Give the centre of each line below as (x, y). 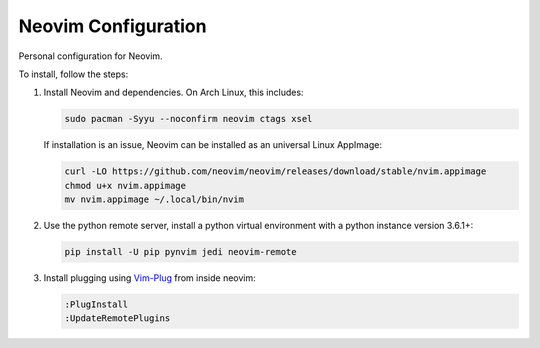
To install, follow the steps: (73, 74)
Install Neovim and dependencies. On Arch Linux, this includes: (173, 92)
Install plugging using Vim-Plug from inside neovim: (150, 278)
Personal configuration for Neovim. (91, 56)
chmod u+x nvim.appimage (125, 185)
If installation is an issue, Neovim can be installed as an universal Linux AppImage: (212, 145)
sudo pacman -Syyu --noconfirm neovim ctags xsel (188, 119)
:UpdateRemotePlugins (117, 318)
